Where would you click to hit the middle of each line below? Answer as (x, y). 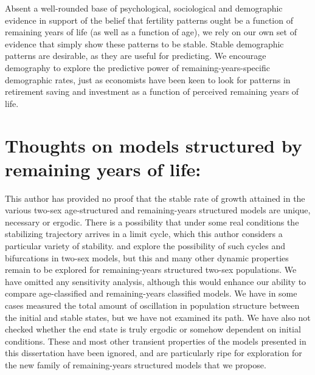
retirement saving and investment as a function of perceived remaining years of (152, 91)
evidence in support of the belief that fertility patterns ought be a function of (149, 20)
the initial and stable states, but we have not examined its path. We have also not (158, 317)
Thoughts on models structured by (154, 145)
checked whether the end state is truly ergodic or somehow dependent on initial (153, 329)
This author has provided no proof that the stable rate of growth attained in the (155, 198)
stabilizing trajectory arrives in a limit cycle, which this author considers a (144, 234)
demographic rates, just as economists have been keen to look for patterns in (148, 79)
